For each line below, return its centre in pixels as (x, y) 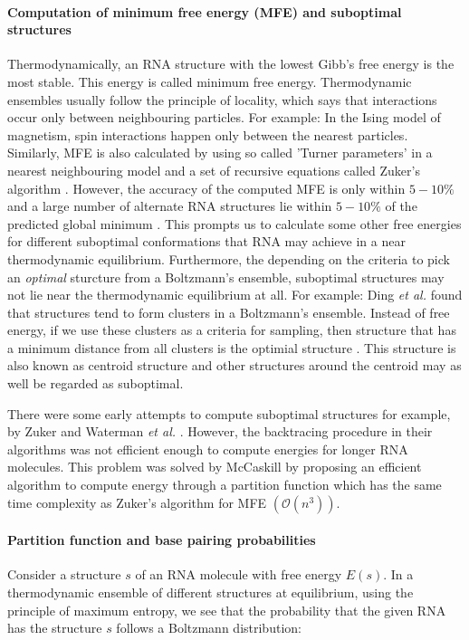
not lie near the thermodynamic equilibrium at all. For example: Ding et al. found (235, 295)
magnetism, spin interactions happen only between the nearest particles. (208, 134)
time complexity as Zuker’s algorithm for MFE (137, 502)
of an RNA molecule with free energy (239, 574)
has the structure (55, 628)
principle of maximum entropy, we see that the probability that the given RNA (227, 610)
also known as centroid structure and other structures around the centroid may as (234, 365)
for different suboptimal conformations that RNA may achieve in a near (206, 241)
